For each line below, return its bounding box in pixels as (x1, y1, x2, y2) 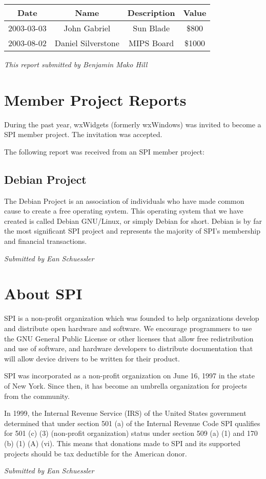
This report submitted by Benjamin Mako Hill (4, 59, 148, 69)
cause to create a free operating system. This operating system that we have (4, 205, 243, 216)
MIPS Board (129, 37, 174, 49)
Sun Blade (133, 22, 170, 34)
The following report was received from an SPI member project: (4, 146, 204, 157)
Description (127, 7, 175, 18)
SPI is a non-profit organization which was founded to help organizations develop (4, 313, 259, 323)
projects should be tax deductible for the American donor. (4, 448, 187, 458)
